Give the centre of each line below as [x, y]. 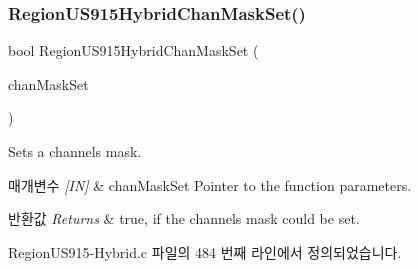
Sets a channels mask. [75, 151]
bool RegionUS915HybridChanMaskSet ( [133, 50]
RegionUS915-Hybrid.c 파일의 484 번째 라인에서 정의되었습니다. [205, 251]
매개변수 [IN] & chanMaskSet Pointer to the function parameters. [210, 184]
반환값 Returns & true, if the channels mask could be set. [184, 218]
